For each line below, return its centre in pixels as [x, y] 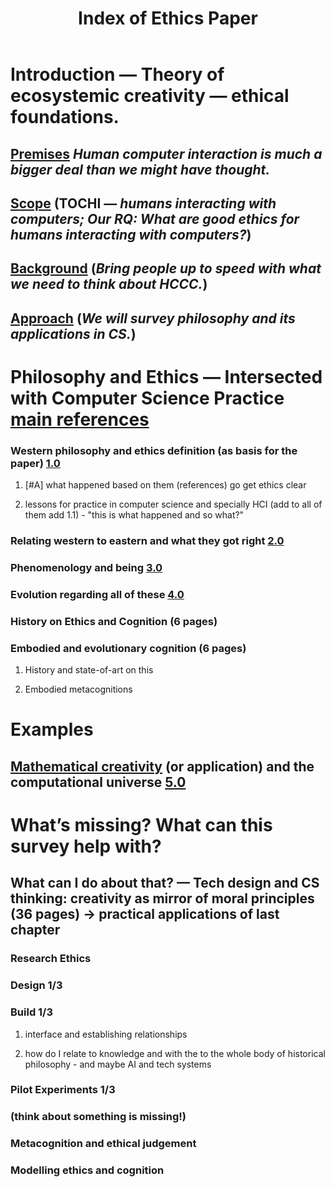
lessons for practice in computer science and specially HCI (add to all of [173, 504]
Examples [52, 729]
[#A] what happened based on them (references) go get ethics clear [165, 485]
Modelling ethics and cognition [87, 1170]
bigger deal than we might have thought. [140, 169]
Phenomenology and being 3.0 [86, 568]
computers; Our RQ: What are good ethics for [155, 218]
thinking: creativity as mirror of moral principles [162, 898]
